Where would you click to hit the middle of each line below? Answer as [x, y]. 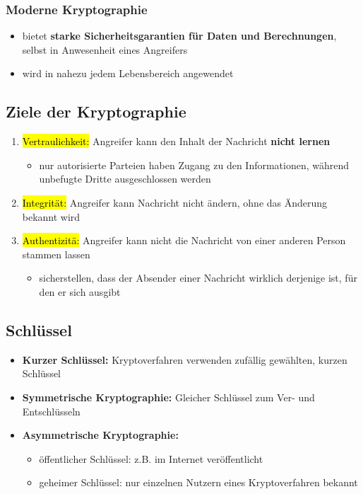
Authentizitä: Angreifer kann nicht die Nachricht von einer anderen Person [184, 240]
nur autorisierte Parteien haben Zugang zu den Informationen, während [194, 165]
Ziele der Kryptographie [96, 111]
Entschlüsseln [51, 411]
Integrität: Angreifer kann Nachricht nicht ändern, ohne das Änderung [175, 202]
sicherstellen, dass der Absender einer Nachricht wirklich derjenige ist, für [198, 278]
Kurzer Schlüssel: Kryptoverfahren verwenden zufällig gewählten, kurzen [185, 359]
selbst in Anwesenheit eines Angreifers [105, 49]
